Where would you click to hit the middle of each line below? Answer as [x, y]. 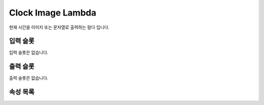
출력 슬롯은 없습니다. [29, 78]
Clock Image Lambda [53, 13]
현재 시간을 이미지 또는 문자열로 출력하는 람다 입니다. [59, 27]
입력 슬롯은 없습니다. [29, 52]
